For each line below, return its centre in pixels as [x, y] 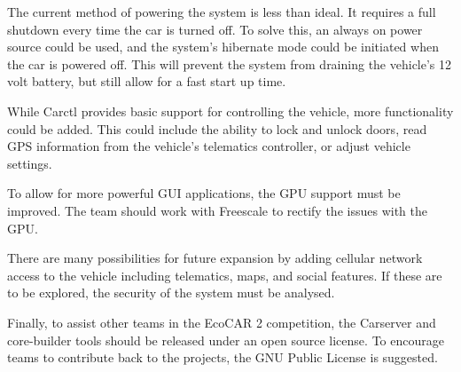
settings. [30, 163]
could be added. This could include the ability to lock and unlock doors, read [217, 128]
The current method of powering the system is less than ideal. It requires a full [222, 12]
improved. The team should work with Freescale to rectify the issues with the [217, 210]
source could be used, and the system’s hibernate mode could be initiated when [223, 47]
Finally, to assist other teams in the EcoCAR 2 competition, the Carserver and [222, 322]
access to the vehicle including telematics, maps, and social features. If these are [225, 275]
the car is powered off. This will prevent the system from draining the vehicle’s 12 [230, 63]
